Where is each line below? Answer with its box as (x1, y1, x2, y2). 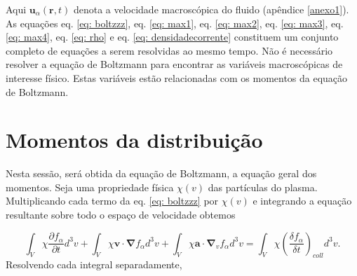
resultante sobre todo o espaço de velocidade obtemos (6, 207, 236, 222)
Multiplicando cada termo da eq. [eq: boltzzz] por (6, 193, 219, 208)
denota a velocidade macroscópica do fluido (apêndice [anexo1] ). (73, 2, 349, 16)
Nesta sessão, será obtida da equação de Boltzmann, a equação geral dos (6, 166, 317, 181)
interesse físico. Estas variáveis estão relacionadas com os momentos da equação (6, 70, 348, 85)
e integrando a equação (252, 193, 352, 208)
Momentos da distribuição (6, 125, 263, 154)
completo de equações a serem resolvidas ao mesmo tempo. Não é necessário (6, 43, 333, 57)
